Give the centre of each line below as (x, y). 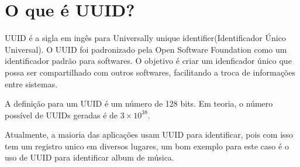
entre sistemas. (31, 83)
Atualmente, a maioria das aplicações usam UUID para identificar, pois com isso (149, 134)
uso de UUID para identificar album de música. (89, 157)
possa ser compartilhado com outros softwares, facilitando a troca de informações (150, 72)
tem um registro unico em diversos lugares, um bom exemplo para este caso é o (147, 146)
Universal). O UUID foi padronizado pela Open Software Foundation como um (146, 49)
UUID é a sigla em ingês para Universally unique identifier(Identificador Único (145, 38)
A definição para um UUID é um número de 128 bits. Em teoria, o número (139, 103)
